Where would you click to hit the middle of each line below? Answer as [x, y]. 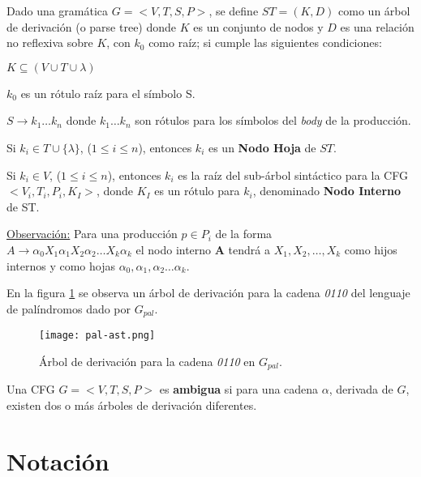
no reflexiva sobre [50, 43]
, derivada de [361, 389]
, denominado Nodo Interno [327, 191]
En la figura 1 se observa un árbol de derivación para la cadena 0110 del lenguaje [208, 293]
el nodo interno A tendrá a [203, 249]
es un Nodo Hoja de [262, 147]
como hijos [371, 249]
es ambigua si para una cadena [239, 389]
